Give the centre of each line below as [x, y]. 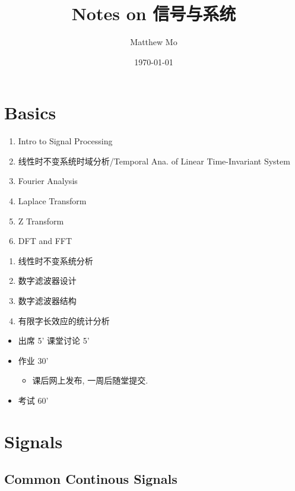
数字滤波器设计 [47, 281]
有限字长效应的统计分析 [64, 320]
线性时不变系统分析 [55, 260]
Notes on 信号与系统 [154, 13]
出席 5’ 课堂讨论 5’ [54, 340]
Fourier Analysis [48, 181]
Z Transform [41, 221]
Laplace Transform [52, 201]
